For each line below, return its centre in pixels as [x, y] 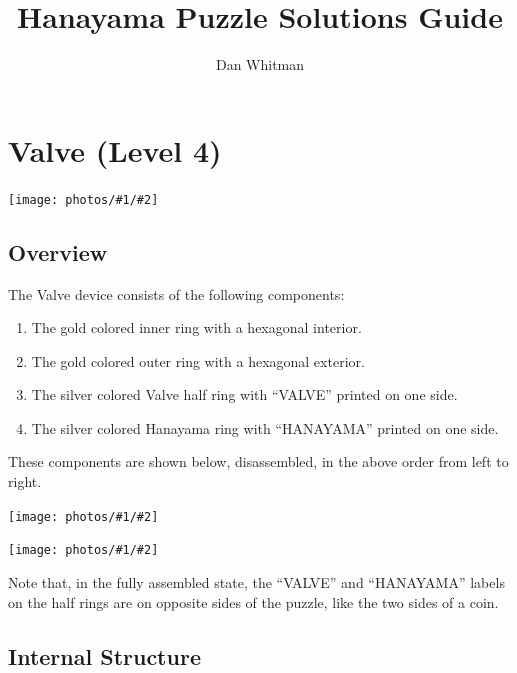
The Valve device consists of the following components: [176, 293]
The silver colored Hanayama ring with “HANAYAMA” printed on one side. [265, 427]
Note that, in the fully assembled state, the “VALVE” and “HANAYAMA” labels [256, 581]
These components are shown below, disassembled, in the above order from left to [258, 461]
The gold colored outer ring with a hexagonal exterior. [198, 360]
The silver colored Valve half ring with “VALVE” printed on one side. [244, 394]
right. [25, 481]
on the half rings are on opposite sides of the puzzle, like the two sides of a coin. [253, 601]
